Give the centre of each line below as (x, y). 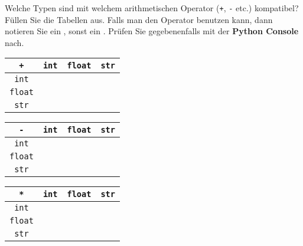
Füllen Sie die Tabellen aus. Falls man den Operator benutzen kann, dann (139, 19)
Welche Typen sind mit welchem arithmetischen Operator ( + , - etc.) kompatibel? (152, 8)
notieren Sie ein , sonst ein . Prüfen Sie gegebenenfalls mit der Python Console (152, 31)
